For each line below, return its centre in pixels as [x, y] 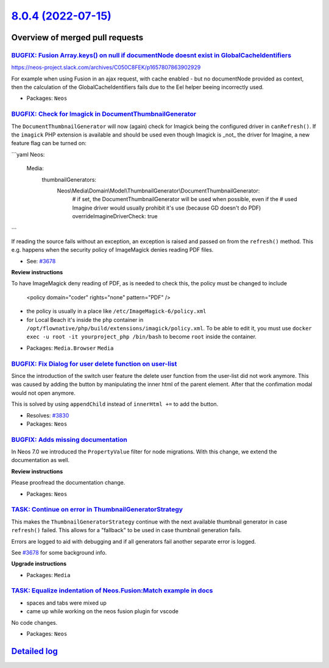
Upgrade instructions [39, 564]
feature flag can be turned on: [49, 143]
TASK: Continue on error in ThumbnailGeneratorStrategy [97, 510]
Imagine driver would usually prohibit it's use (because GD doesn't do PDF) [167, 208]
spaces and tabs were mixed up [66, 603]
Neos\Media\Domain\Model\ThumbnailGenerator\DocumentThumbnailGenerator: [158, 190]
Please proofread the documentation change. [68, 483]
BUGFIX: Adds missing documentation [69, 439]
